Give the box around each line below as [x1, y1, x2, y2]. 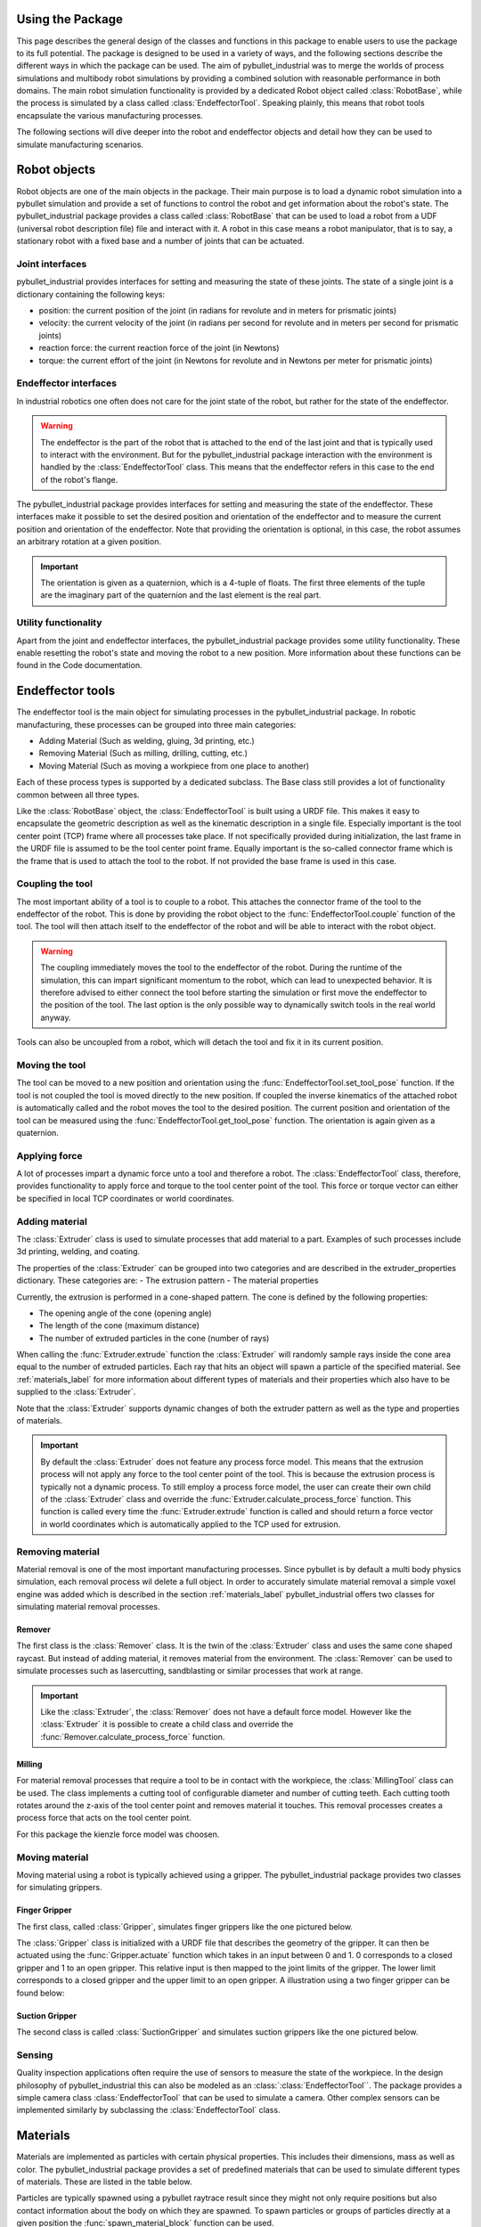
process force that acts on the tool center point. [16, 1813, 192, 1823]
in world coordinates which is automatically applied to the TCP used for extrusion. [40, 1519, 341, 1530]
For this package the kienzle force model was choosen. [16, 1829, 220, 1840]
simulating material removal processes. [16, 1602, 160, 1612]
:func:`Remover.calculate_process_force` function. [40, 1731, 225, 1742]
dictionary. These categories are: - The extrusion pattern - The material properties [16, 1275, 319, 1286]
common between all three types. [16, 789, 140, 800]
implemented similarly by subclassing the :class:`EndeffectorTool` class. [16, 2105, 281, 2116]
